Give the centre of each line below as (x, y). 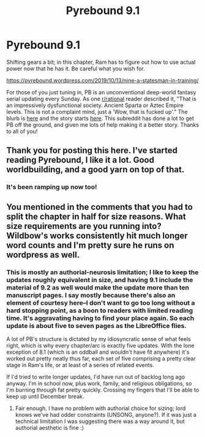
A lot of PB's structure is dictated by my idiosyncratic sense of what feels (99, 339)
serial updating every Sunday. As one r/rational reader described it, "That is (102, 99)
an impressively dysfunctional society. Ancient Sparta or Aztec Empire (95, 105)
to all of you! (22, 131)
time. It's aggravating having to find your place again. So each (100, 318)
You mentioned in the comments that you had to (99, 207)
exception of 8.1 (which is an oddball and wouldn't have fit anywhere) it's (98, 352)
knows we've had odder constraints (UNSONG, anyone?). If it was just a (106, 414)
